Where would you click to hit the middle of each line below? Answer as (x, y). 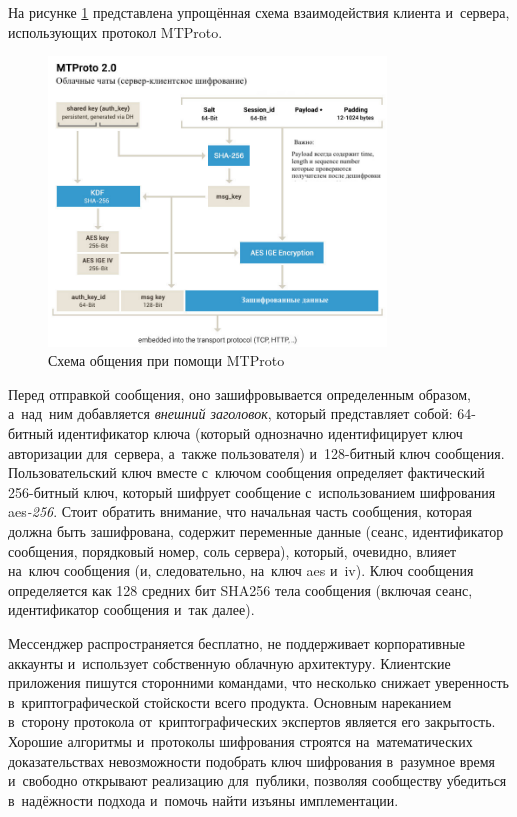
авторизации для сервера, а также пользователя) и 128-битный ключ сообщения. (256, 452)
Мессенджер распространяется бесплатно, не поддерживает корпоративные (237, 642)
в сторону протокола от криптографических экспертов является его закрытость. (252, 721)
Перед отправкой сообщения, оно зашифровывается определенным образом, (239, 393)
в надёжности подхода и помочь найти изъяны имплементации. (203, 799)
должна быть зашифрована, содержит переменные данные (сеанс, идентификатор (256, 531)
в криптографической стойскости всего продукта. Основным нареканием (230, 701)
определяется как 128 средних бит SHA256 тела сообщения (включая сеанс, (240, 589)
